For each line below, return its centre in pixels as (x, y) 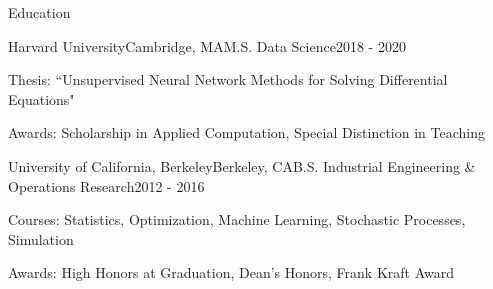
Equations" (41, 98)
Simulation (41, 238)
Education (39, 12)
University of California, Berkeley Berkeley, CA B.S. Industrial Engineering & (242, 165)
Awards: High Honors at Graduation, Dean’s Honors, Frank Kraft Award (231, 272)
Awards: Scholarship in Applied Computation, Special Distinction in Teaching (246, 132)
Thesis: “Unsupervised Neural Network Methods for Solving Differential (228, 79)
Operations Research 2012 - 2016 (106, 185)
